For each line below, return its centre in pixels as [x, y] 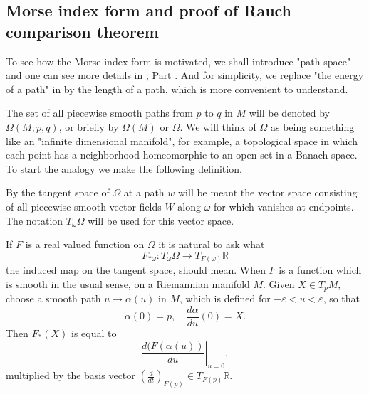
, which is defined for [225, 298]
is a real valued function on [85, 244]
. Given [279, 283]
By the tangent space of [58, 192]
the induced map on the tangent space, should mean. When [136, 270]
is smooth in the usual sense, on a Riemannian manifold [128, 283]
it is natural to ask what [212, 244]
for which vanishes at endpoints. [284, 206]
